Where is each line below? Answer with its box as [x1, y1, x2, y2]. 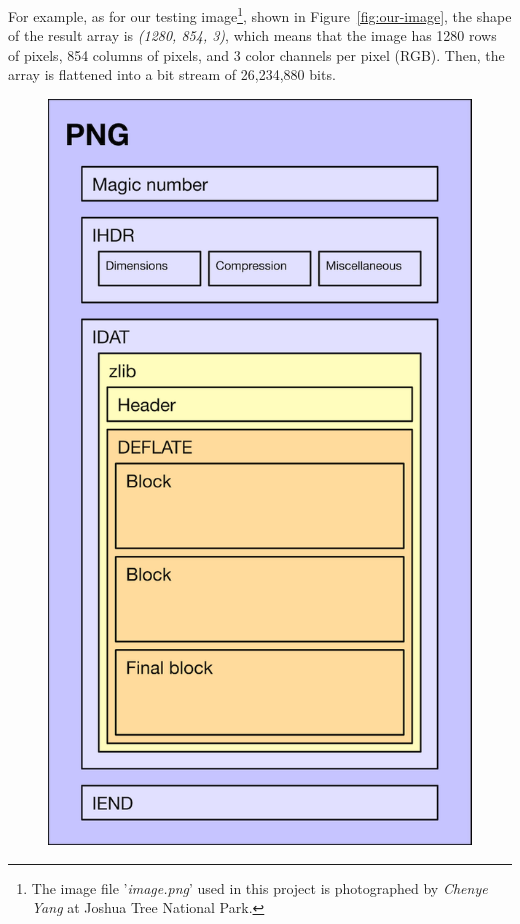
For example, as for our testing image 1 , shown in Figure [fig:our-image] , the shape [8, 3, 512, 26]
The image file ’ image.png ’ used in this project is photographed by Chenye [31, 877, 488, 898]
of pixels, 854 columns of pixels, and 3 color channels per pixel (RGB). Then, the [8, 44, 505, 65]
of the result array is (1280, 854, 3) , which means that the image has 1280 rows [8, 25, 497, 46]
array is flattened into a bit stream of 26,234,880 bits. [8, 64, 336, 85]
